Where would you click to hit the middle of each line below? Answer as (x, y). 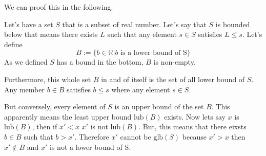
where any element (141, 89)
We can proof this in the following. (59, 7)
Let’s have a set (29, 24)
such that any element (142, 34)
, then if (45, 126)
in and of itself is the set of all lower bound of (173, 79)
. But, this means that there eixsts (192, 126)
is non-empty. (175, 62)
